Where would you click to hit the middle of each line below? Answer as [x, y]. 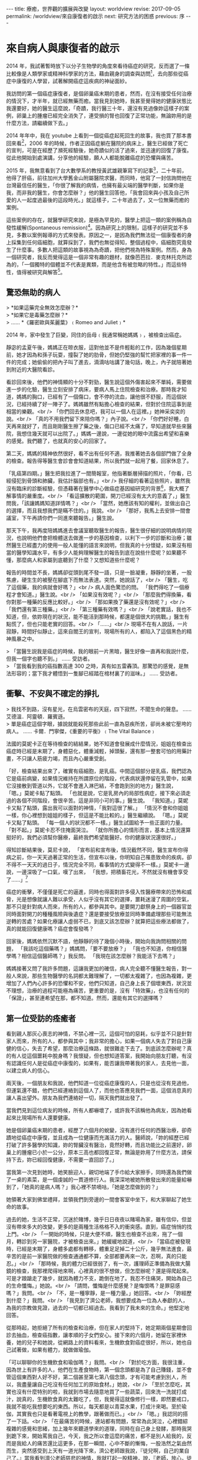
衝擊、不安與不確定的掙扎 [52, 694]
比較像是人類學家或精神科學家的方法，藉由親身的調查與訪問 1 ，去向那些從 [95, 73]
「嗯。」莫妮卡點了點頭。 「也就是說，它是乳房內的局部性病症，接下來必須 [96, 793]
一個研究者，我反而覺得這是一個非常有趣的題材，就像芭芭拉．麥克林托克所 [96, 257]
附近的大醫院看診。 [34, 370]
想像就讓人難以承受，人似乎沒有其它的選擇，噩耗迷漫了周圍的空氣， [109, 899]
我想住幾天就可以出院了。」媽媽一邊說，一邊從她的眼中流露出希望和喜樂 [103, 434]
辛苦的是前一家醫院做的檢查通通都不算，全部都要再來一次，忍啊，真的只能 [96, 1256]
